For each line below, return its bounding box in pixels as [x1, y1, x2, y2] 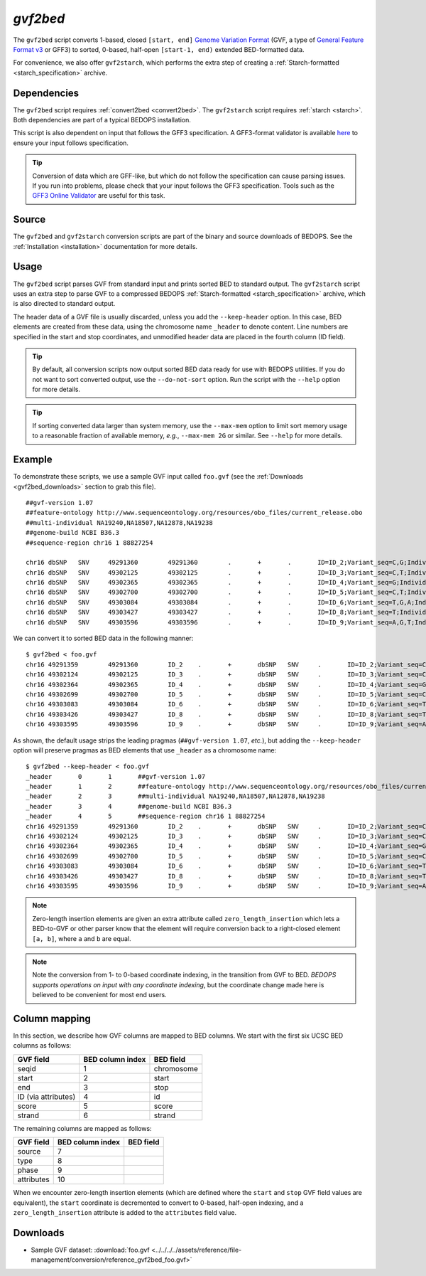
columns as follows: [13, 1041, 72, 1050]
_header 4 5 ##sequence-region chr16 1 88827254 [26, 812, 266, 821]
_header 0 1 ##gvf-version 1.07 [26, 772, 206, 780]
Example [13, 454, 53, 466]
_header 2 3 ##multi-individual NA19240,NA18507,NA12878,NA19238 [26, 792, 326, 800]
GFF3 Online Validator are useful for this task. [32, 191, 165, 200]
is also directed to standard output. [13, 299, 116, 308]
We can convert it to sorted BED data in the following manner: [13, 634, 194, 643]
